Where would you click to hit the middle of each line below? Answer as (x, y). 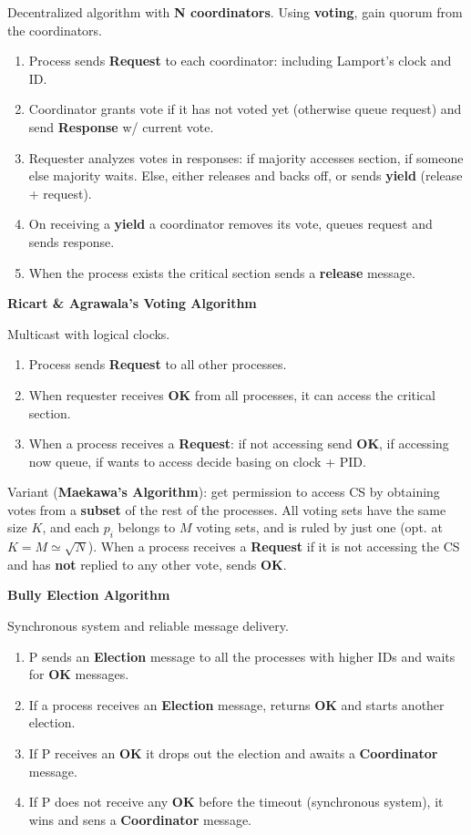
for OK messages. (79, 674)
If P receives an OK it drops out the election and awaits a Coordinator (233, 753)
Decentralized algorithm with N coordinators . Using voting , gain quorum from (235, 12)
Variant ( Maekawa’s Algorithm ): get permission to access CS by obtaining (224, 492)
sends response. (72, 241)
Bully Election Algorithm (89, 595)
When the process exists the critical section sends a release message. (222, 272)
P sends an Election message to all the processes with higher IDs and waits (242, 656)
